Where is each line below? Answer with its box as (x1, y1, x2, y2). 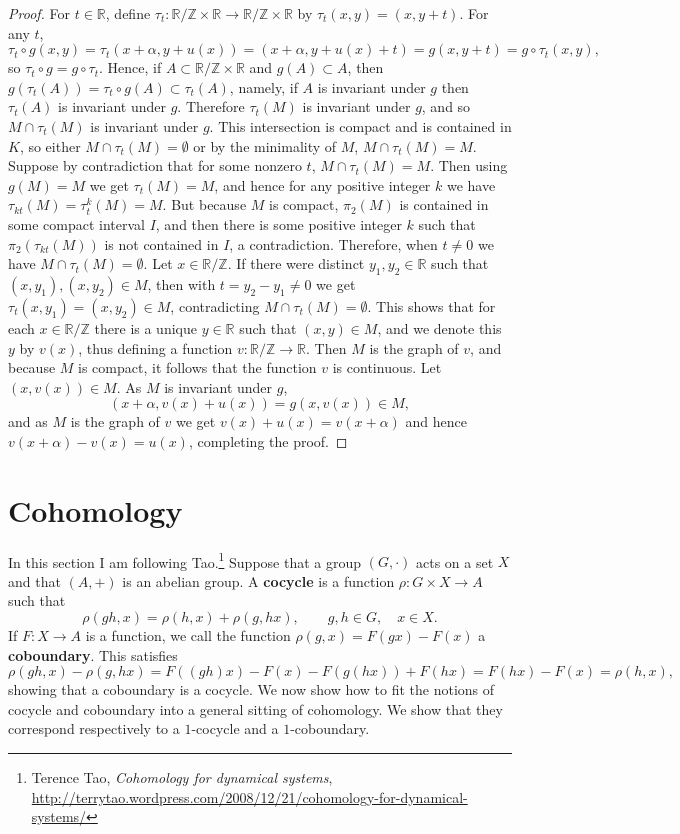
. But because (162, 194, 247, 215)
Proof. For (8, 3, 71, 23)
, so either (19, 135, 81, 156)
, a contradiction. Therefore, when (229, 233, 438, 254)
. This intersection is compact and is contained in (209, 115, 512, 136)
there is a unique (94, 317, 197, 338)
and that (8, 570, 61, 591)
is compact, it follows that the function (78, 357, 317, 378)
